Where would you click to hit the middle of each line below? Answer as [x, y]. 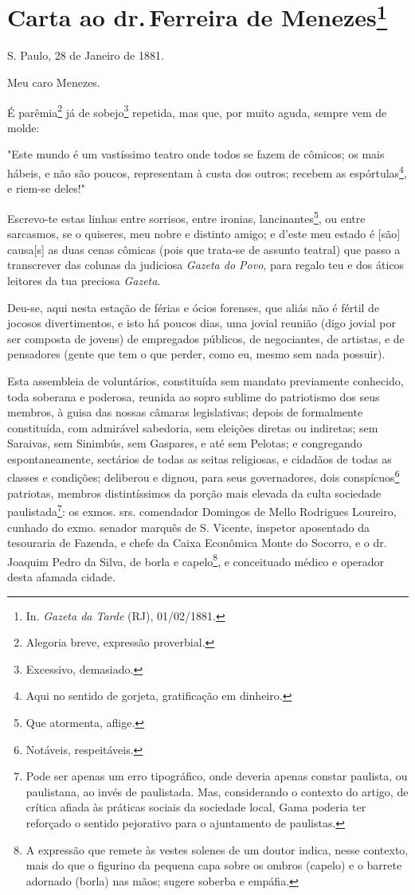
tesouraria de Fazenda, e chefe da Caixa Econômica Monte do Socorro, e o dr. [197, 543]
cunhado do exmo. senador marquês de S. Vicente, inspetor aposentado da [189, 527]
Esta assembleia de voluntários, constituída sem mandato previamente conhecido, [206, 380]
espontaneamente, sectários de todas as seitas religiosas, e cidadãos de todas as [200, 458]
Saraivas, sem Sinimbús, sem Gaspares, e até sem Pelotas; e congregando [185, 443]
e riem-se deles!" [46, 188]
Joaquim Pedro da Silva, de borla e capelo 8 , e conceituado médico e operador [196, 560]
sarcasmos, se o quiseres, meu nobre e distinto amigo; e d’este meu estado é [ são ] [204, 234]
